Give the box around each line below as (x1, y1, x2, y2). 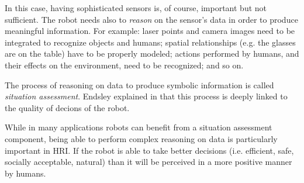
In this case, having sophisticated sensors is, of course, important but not (5, 2, 267, 13)
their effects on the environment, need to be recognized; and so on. (5, 58, 244, 71)
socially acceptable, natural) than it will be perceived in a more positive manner (5, 156, 292, 168)
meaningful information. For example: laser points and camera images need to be (5, 25, 295, 37)
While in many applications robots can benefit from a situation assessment (5, 121, 272, 133)
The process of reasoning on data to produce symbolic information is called (5, 78, 274, 91)
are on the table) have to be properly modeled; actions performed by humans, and (5, 47, 299, 60)
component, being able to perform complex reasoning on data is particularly (5, 132, 278, 144)
